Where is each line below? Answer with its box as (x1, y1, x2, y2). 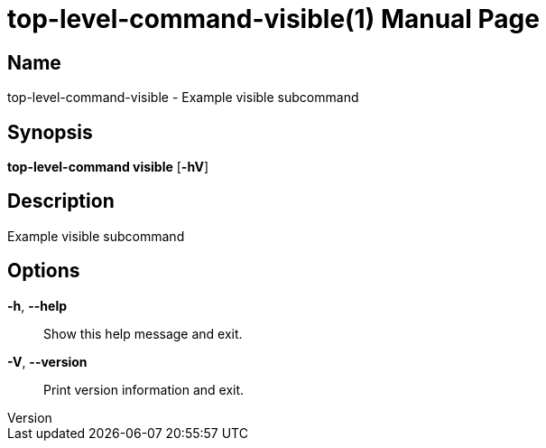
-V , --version (7, 353, 88, 369)
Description (7, 190, 115, 213)
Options (7, 259, 80, 283)
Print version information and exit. (43, 381, 245, 397)
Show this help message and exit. (43, 325, 243, 341)
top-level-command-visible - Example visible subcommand (7, 89, 359, 106)
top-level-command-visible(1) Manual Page (7, 4, 540, 34)
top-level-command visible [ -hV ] (7, 159, 208, 175)
